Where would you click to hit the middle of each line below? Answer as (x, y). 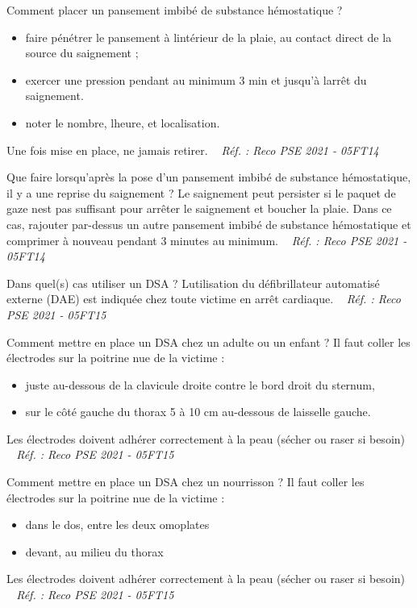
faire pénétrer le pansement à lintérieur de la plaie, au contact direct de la (208, 37)
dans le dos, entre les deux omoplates (117, 525)
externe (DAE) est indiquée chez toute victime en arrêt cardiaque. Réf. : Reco (204, 299)
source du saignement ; (82, 53)
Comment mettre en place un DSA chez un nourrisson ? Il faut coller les (186, 482)
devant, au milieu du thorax (94, 551)
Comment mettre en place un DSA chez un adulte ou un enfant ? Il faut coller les (208, 341)
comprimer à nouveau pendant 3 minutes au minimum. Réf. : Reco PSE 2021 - (207, 240)
